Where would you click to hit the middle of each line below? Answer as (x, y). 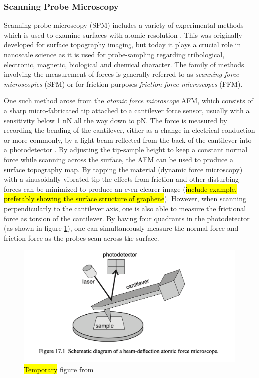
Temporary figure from (59, 369)
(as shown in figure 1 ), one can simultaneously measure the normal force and (121, 228)
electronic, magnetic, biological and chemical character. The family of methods (124, 64)
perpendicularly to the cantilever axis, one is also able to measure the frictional (125, 208)
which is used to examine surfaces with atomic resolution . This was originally (123, 35)
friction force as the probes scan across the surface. (82, 237)
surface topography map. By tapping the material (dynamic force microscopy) (123, 169)
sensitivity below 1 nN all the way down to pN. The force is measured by (116, 120)
